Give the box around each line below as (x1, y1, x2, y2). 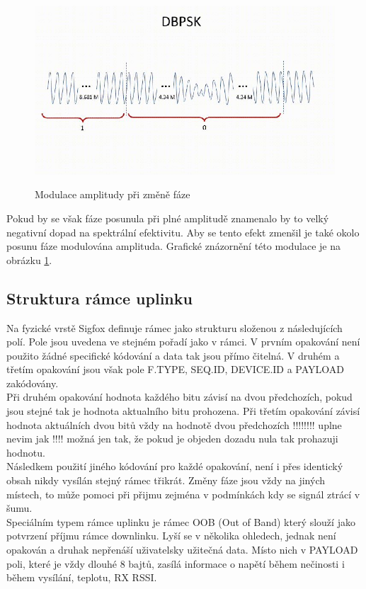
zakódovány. (6, 375, 59, 390)
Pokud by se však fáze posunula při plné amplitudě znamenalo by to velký (6, 210, 329, 225)
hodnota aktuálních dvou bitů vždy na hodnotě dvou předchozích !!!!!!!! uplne (6, 417, 342, 432)
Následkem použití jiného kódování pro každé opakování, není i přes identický (6, 459, 343, 474)
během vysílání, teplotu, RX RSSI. (6, 570, 157, 585)
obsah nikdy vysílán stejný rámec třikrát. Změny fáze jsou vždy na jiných (6, 473, 326, 488)
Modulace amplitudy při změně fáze (35, 187, 190, 202)
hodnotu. (6, 445, 45, 459)
